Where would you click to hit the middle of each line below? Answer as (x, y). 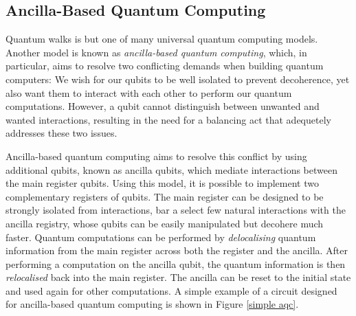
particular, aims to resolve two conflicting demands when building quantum (165, 66)
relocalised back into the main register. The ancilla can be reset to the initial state (178, 277)
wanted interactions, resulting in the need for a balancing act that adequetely (168, 119)
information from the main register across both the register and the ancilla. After (177, 250)
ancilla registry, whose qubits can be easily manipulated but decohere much (165, 223)
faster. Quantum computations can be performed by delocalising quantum (161, 237)
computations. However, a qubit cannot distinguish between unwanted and (163, 106)
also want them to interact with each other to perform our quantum (149, 92)
